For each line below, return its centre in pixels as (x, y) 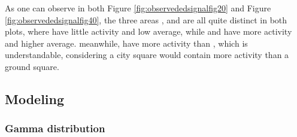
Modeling (35, 98)
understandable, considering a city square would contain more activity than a (147, 55)
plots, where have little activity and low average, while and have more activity (148, 31)
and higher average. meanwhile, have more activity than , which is (126, 43)
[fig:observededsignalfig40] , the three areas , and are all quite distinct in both (146, 19)
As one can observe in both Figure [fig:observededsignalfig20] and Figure (138, 8)
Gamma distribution (55, 128)
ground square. (32, 66)
